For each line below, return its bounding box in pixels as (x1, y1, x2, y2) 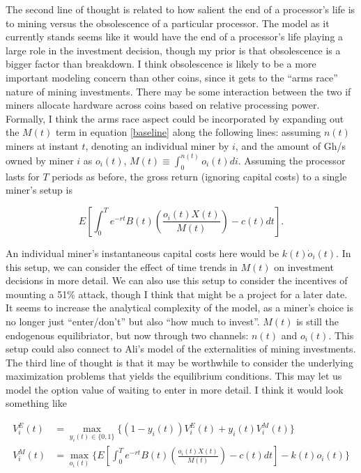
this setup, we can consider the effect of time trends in (6, 259, 238, 274)
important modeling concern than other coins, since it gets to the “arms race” (6, 70, 338, 84)
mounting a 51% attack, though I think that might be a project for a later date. (6, 286, 348, 301)
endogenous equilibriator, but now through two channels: (6, 327, 249, 342)
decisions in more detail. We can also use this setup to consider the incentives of (6, 273, 348, 288)
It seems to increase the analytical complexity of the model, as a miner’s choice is (6, 300, 353, 315)
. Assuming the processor (238, 153, 346, 167)
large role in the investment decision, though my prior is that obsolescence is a (6, 42, 341, 57)
